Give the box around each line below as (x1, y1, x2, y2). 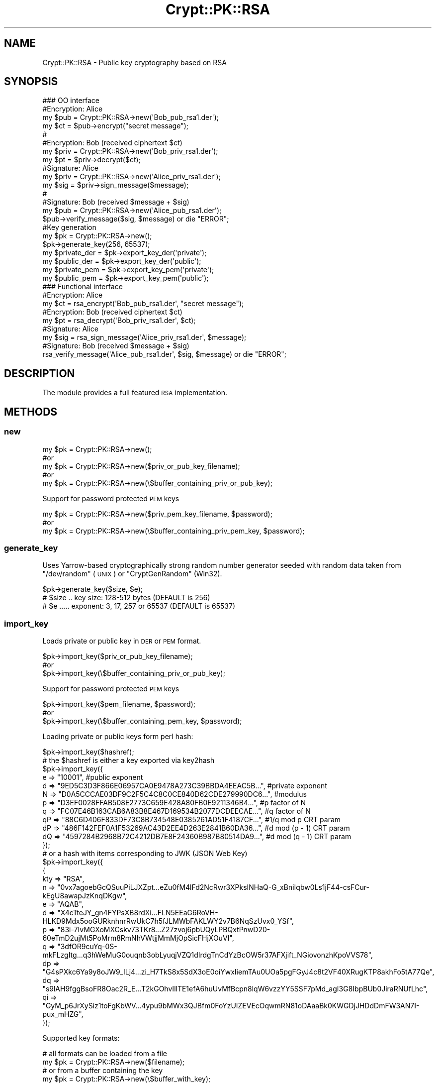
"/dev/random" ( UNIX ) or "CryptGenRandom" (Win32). (42, 569, 222, 578)
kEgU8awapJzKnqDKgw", (42, 891, 127, 900)
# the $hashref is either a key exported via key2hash (42, 756, 215, 764)
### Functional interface (42, 282, 123, 291)
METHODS (4, 405, 58, 418)
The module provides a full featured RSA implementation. (42, 388, 227, 397)
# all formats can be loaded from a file (42, 1049, 167, 1058)
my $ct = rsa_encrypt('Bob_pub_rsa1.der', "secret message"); (42, 299, 244, 308)
